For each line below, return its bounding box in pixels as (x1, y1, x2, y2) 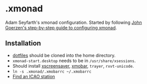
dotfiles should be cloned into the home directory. (12, 52, 116, 58)
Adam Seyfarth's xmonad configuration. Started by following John (5, 19, 142, 25)
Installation (5, 39, 41, 48)
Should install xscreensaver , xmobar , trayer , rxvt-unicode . (12, 63, 134, 69)
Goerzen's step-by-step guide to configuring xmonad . (5, 24, 117, 30)
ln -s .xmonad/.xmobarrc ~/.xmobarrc (12, 69, 92, 74)
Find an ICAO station (12, 73, 55, 80)
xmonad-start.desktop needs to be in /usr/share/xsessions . (12, 58, 136, 64)
